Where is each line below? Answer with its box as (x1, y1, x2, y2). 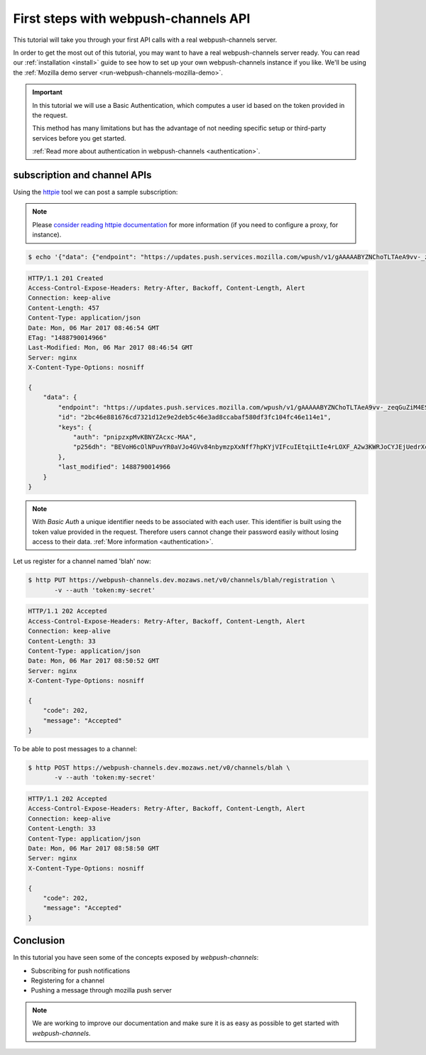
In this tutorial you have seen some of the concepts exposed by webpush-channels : (13, 953, 259, 962)
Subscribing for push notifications (31, 966, 131, 975)
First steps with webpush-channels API (13, 11, 251, 26)
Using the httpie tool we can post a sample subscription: (13, 187, 178, 196)
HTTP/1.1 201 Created (28, 274, 104, 282)
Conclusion (13, 934, 65, 947)
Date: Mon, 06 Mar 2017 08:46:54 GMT (28, 324, 160, 332)
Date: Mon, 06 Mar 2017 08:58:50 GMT (28, 844, 160, 852)
